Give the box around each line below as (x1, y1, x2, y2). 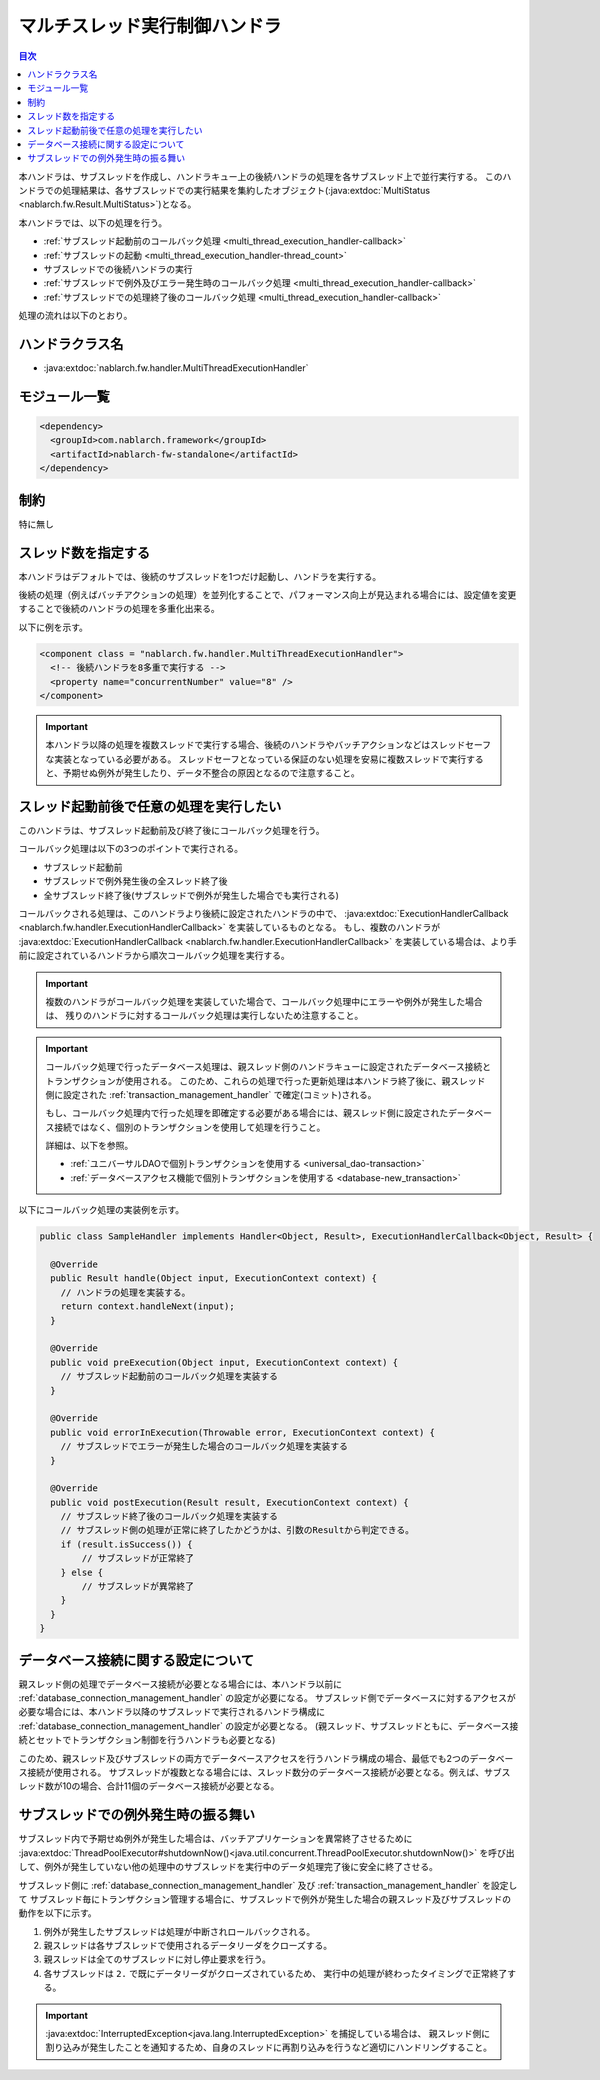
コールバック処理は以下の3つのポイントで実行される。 (18, 843, 244, 855)
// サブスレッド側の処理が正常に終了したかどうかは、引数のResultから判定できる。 (60, 1525, 415, 1536)
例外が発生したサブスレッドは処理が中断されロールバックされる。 (43, 1925, 315, 1937)
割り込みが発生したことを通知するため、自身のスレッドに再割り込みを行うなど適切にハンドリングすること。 (45, 2041, 492, 2054)
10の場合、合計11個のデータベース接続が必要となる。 (61, 1780, 280, 1792)
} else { (60, 1566, 104, 1578)
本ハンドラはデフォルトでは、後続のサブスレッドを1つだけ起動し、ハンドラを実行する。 (18, 570, 382, 582)
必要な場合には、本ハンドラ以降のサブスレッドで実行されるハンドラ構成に (18, 1706, 325, 1718)
